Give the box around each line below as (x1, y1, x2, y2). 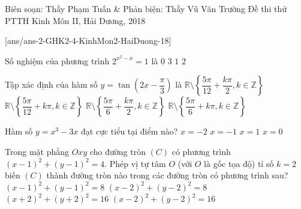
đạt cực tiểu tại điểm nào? (81, 125, 178, 138)
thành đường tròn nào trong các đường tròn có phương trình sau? (46, 169, 288, 181)
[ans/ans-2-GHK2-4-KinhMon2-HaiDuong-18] (5, 34, 171, 47)
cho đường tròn (89, 145, 146, 158)
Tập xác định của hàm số (5, 78, 98, 91)
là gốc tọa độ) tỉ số (204, 157, 274, 169)
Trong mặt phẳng (5, 145, 70, 158)
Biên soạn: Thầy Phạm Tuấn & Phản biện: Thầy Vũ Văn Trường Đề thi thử (5, 2, 287, 14)
